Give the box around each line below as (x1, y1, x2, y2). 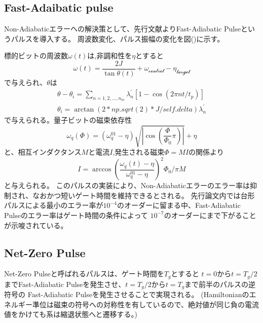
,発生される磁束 (112, 147, 165, 157)
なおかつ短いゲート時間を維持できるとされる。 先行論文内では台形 (32, 190, 255, 200)
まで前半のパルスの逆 (184, 278, 256, 289)
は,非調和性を (87, 50, 132, 61)
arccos (92, 166, 111, 173)
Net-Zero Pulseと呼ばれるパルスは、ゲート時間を (4, 268, 164, 279)
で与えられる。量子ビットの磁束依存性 (4, 114, 132, 125)
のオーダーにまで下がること (164, 209, 256, 220)
